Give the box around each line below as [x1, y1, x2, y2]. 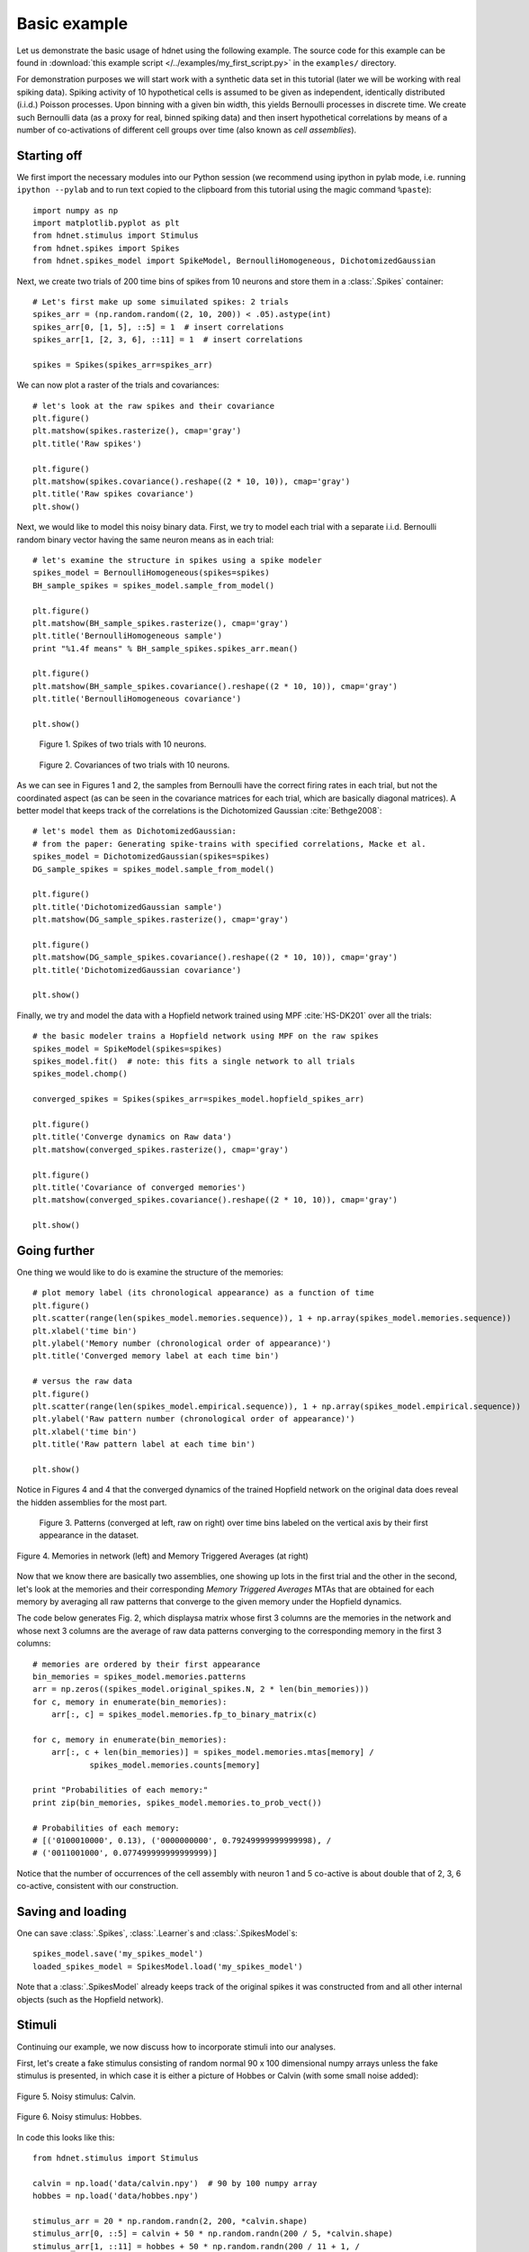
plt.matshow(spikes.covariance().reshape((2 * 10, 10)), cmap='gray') [32, 477, 351, 486]
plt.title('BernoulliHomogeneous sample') [32, 631, 223, 641]
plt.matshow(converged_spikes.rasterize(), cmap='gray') [32, 1144, 290, 1155]
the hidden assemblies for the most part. [16, 1496, 167, 1508]
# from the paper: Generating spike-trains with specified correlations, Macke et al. [32, 839, 426, 849]
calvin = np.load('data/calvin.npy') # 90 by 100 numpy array [32, 2178, 318, 2188]
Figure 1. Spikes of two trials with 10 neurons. [39, 739, 207, 749]
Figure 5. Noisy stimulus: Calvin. [16, 2091, 137, 2102]
